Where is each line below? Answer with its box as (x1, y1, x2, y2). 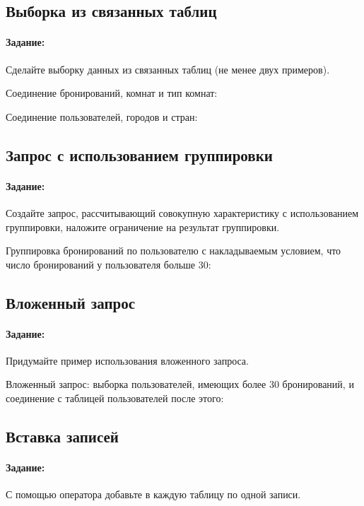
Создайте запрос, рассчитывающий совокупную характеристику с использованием (6, 205, 359, 220)
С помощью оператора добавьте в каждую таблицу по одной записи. (6, 487, 301, 502)
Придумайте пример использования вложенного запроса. (6, 353, 249, 367)
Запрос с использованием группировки (6, 143, 273, 165)
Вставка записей (6, 425, 119, 447)
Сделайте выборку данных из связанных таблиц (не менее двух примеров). (6, 61, 330, 76)
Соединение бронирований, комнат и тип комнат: (6, 86, 218, 100)
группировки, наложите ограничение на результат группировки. (6, 219, 280, 234)
